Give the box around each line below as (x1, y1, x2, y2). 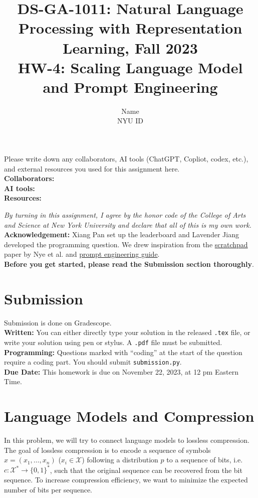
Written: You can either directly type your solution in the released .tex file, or (4, 327, 250, 338)
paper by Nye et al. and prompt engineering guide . (4, 249, 160, 259)
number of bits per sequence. (4, 484, 93, 494)
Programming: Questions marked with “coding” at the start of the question (4, 347, 242, 357)
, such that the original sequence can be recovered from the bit (50, 464, 242, 475)
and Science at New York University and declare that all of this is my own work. (4, 219, 251, 230)
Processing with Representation (18, 18, 242, 38)
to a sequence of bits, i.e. (166, 454, 243, 465)
